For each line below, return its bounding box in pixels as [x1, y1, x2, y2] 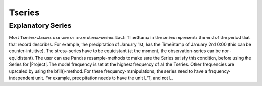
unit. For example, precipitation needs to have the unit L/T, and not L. [35, 75, 173, 81]
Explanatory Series [9, 21, 72, 30]
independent [9, 75, 34, 81]
